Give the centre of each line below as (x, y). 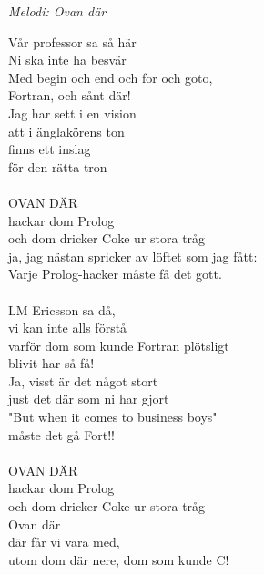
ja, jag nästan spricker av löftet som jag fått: (133, 256)
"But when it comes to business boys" (113, 417)
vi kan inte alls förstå (68, 328)
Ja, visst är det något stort (83, 380)
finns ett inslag (50, 149)
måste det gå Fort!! (61, 434)
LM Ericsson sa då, (62, 309)
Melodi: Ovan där (57, 11)
